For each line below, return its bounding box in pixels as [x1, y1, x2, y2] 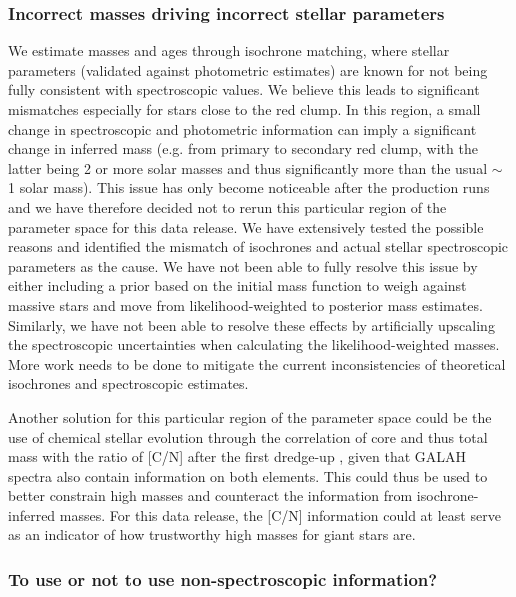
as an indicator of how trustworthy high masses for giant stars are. [8, 524, 416, 545]
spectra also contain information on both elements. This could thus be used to [8, 465, 488, 486]
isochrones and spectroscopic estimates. [8, 373, 249, 394]
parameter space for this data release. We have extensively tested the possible [8, 216, 484, 237]
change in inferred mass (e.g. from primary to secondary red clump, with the [8, 138, 478, 159]
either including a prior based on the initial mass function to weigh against [8, 275, 467, 296]
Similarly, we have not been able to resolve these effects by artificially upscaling [8, 314, 495, 335]
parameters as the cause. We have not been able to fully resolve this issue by [8, 255, 478, 276]
